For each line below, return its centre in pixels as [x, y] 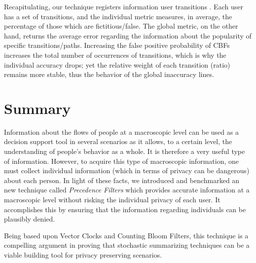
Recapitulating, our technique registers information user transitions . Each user [124, 6]
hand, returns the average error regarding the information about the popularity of [128, 35]
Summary [37, 108]
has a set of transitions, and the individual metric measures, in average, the [118, 16]
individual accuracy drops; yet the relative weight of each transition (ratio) [117, 64]
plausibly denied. [30, 219]
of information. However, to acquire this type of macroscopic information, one [121, 161]
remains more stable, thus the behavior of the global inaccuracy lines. [109, 74]
